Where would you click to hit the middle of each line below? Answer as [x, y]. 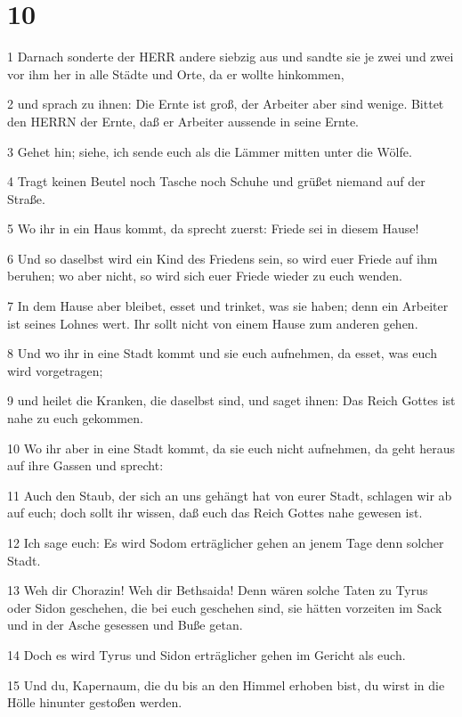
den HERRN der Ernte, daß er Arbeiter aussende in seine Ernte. [183, 121]
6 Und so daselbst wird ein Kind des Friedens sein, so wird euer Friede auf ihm [223, 258]
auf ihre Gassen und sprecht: [85, 465]
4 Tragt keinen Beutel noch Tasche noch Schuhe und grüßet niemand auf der [216, 181]
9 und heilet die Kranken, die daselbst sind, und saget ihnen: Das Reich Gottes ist [231, 400]
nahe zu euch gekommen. [75, 418]
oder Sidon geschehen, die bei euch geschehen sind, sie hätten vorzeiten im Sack [225, 607]
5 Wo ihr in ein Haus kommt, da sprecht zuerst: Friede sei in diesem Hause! [213, 228]
